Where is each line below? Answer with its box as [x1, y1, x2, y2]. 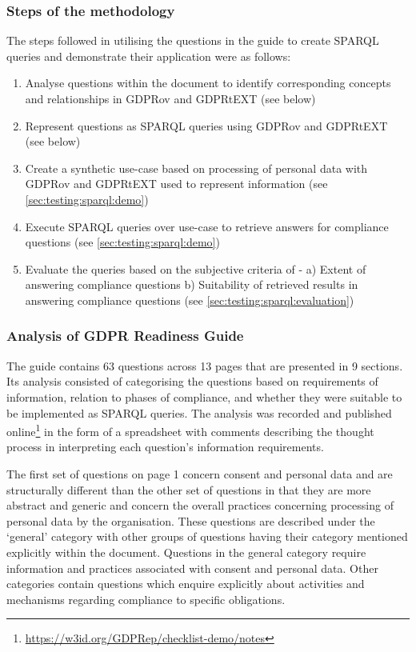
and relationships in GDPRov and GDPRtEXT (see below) [25, 90, 316, 106]
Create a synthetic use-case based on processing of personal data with [25, 159, 368, 176]
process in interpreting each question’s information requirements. [6, 438, 324, 455]
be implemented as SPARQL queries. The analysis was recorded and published [6, 404, 392, 421]
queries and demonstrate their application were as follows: [6, 47, 291, 64]
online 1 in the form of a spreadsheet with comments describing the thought [6, 421, 374, 439]
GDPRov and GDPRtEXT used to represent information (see [25, 175, 328, 192]
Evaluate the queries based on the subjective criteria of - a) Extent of [25, 260, 366, 277]
